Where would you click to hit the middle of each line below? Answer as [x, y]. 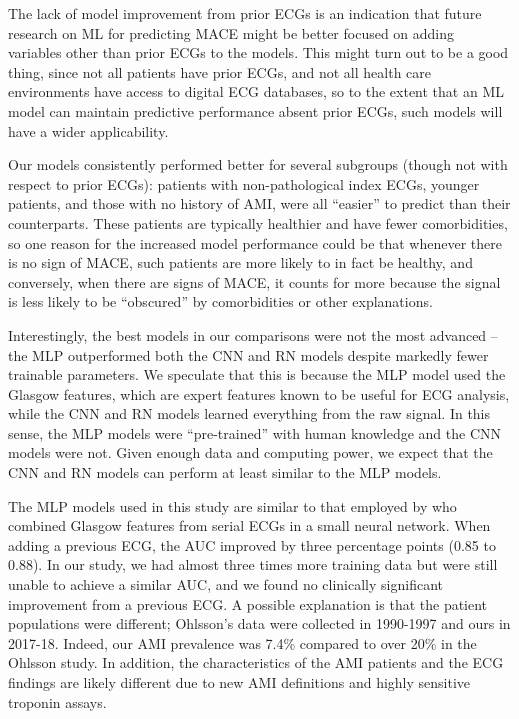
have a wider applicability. [88, 130]
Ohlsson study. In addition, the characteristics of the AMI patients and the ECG [256, 662]
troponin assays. [57, 701]
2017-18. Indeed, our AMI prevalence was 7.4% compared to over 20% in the [242, 642]
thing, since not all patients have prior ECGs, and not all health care [219, 71]
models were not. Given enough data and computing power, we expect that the [250, 452]
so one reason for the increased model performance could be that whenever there [255, 242]
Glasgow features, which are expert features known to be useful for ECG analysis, [259, 393]
